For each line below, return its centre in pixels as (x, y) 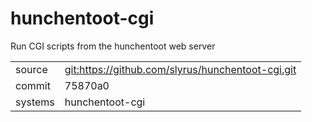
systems (35, 102)
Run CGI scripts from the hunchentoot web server (113, 46)
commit (33, 85)
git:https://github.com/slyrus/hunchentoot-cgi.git (180, 69)
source (31, 69)
